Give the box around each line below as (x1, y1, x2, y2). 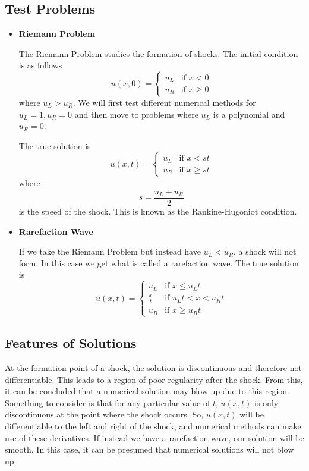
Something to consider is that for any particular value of (5, 396, 210, 409)
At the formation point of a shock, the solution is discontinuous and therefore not (5, 362, 302, 374)
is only (254, 396, 279, 409)
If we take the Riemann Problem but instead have (18, 245, 201, 258)
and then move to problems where (74, 108, 198, 120)
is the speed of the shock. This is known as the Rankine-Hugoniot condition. (18, 205, 297, 218)
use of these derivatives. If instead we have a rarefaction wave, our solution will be (5, 431, 304, 444)
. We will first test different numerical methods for (72, 96, 256, 108)
